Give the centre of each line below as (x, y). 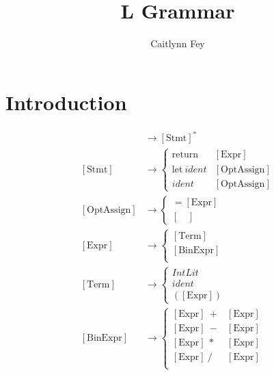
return (185, 155)
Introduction (66, 102)
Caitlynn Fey (178, 43)
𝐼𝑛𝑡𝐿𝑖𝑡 (185, 273)
